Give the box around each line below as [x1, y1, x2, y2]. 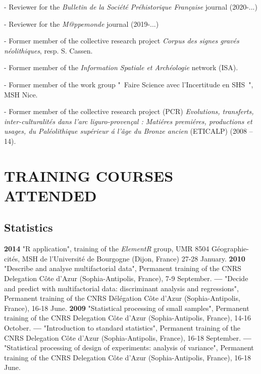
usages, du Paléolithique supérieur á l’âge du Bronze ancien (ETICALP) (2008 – [4, 126, 253, 136]
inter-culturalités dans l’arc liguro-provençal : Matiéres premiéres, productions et [4, 116, 252, 126]
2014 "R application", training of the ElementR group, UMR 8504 [4, 243, 210, 254]
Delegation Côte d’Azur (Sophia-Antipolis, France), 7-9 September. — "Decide [4, 273, 248, 284]
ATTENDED [4, 185, 97, 205]
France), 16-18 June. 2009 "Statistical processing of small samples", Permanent [4, 302, 249, 313]
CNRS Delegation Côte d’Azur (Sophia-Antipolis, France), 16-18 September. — [4, 332, 251, 343]
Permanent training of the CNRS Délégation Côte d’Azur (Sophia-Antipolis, [4, 293, 240, 303]
